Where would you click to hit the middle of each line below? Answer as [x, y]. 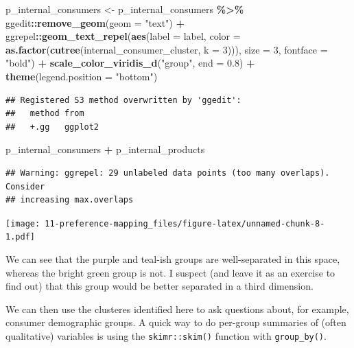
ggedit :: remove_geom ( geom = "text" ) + [95, 22]
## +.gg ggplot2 [52, 127]
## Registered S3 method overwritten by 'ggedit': [123, 100]
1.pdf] [20, 237]
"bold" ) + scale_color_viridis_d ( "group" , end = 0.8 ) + [130, 63]
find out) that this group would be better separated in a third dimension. [160, 286]
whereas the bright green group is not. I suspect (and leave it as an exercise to [170, 272]
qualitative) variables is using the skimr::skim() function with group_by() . [166, 336]
